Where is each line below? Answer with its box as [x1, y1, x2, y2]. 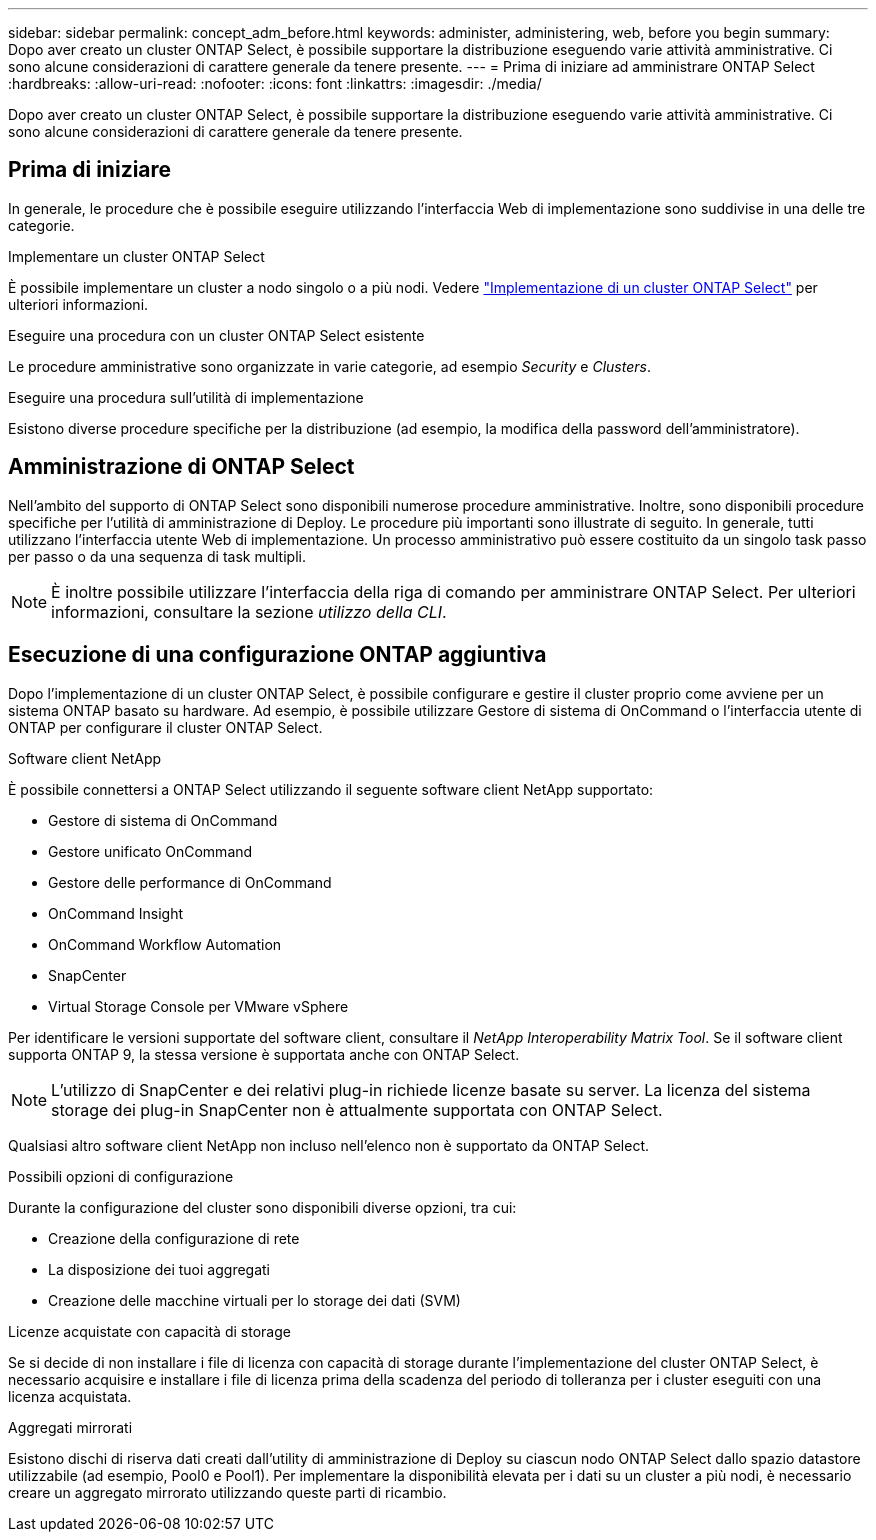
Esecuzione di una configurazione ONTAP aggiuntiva [8, 642, 547, 668]
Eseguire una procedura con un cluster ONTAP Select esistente [8, 326, 425, 344]
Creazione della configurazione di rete [48, 1229, 300, 1247]
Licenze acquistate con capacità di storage [8, 1322, 291, 1340]
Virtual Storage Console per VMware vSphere [48, 997, 349, 1015]
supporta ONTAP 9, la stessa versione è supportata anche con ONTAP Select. [8, 1045, 520, 1063]
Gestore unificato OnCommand [48, 842, 253, 860]
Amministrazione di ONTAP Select [8, 454, 355, 480]
